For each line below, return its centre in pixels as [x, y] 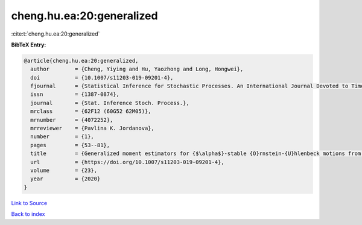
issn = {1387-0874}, [75, 94]
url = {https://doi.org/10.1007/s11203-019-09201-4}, [127, 162]
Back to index [28, 214]
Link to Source [29, 203]
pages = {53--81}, [70, 145]
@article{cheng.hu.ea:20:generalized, [81, 61]
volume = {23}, [64, 170]
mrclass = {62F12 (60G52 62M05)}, [91, 111]
